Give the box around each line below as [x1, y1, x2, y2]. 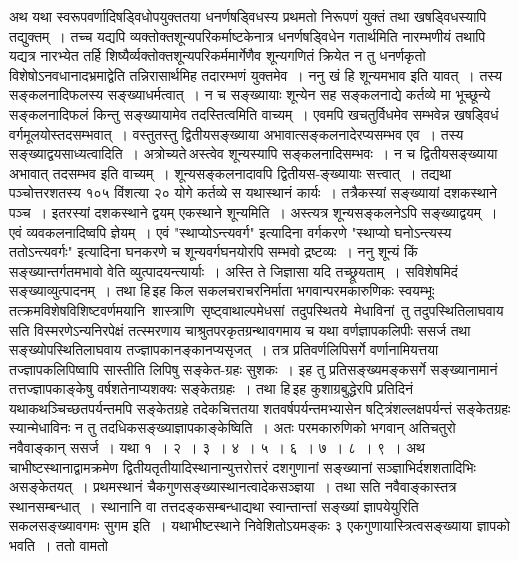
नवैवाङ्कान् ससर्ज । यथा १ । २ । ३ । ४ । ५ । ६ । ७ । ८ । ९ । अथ [9, 437, 425, 458]
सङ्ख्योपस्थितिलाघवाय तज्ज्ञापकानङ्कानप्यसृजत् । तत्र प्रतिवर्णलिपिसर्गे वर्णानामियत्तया [9, 339, 439, 360]
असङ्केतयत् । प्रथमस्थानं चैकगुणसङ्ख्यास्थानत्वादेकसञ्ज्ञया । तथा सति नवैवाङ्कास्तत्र [9, 476, 457, 497]
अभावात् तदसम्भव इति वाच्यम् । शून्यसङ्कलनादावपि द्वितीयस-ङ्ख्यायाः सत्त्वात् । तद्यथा [9, 162, 452, 183]
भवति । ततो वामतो [9, 535, 109, 556]
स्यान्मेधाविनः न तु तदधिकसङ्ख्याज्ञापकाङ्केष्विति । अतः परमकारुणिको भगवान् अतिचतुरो [9, 417, 456, 438]
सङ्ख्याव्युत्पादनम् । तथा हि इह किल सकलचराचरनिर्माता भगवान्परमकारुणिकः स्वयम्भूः [9, 280, 435, 301]
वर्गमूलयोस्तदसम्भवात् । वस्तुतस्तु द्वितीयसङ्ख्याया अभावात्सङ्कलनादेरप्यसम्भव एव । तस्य [9, 123, 464, 144]
